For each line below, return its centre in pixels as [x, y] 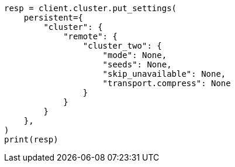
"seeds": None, [137, 64]
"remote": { [90, 36]
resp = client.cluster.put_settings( [91, 8]
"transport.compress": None [167, 83]
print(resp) [31, 139]
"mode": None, [135, 55]
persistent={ [53, 18]
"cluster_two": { [122, 46]
